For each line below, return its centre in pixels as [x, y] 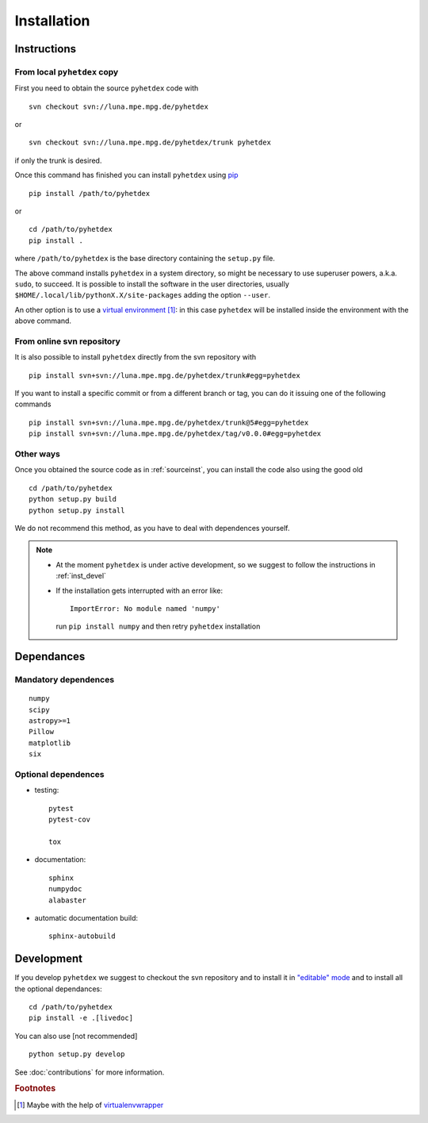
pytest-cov [70, 820]
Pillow [42, 732]
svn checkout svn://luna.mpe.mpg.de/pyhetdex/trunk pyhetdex [150, 142]
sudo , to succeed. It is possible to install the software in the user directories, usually [152, 284]
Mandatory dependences [65, 680]
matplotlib [50, 743]
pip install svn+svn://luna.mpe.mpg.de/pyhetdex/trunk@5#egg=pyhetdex [169, 422]
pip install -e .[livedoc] [81, 1018]
